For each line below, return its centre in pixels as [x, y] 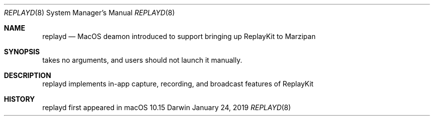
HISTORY [20, 99]
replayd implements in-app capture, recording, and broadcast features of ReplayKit [178, 84]
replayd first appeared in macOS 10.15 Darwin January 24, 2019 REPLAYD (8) [167, 107]
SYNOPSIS [22, 52]
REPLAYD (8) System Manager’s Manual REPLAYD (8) [89, 13]
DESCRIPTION [28, 75]
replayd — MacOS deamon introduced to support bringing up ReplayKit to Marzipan [179, 36]
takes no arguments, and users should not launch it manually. [142, 60]
